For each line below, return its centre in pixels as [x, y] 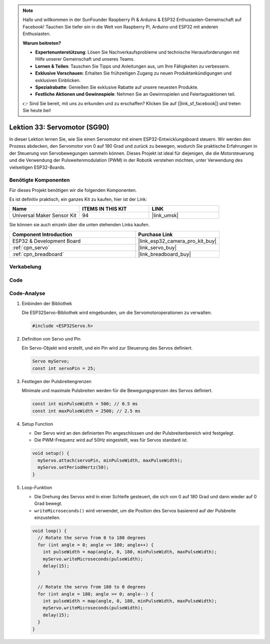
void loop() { [49, 531]
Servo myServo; [51, 361]
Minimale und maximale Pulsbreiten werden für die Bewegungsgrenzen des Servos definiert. [117, 391]
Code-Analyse [27, 293]
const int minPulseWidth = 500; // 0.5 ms [85, 404]
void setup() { [51, 453]
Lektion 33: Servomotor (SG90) [59, 127]
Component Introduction [42, 234]
